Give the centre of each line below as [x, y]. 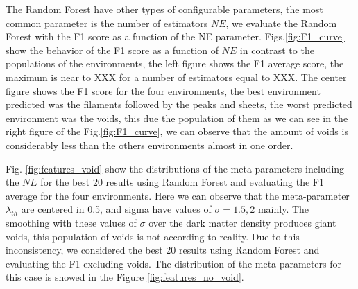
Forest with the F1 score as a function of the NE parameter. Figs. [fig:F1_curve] [175, 36]
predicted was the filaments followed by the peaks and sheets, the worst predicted [179, 104]
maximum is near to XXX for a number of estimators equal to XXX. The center [176, 77]
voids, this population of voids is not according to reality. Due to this [153, 236]
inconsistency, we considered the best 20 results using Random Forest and [163, 250]
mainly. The [283, 209]
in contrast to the [277, 50]
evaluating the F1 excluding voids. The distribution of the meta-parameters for [173, 263]
